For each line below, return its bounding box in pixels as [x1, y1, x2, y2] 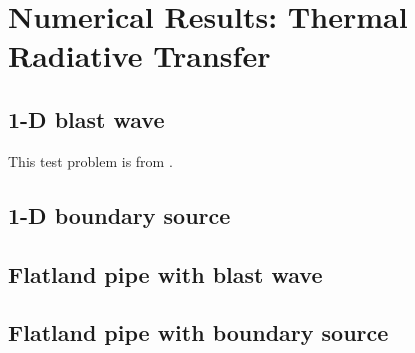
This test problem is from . [8, 150, 173, 171]
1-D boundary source [8, 199, 231, 230]
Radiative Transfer [8, 35, 271, 76]
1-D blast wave [8, 103, 165, 134]
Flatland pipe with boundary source [8, 317, 389, 348]
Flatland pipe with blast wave [8, 258, 323, 289]
